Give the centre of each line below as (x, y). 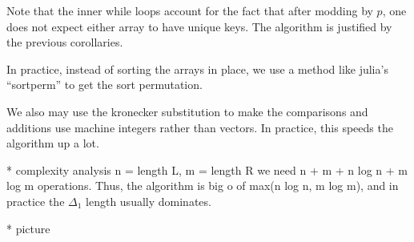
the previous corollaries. (65, 42)
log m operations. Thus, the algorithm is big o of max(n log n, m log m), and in (203, 186)
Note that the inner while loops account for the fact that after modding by (190, 10)
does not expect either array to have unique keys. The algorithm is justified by (199, 26)
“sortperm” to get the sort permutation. (105, 85)
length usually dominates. (149, 201)
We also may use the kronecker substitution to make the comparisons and (187, 111)
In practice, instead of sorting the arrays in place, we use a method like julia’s (197, 69)
